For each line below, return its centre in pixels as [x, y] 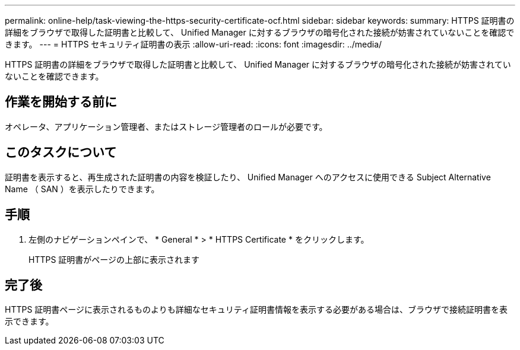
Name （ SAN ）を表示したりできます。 [82, 189]
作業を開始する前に [61, 102]
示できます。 [29, 322]
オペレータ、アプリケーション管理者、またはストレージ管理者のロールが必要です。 [166, 126]
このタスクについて [61, 152]
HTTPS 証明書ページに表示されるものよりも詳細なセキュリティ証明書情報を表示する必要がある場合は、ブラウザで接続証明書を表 [256, 310]
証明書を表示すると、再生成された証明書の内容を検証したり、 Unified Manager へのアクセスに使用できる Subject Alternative [248, 177]
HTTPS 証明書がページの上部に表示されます [114, 259]
